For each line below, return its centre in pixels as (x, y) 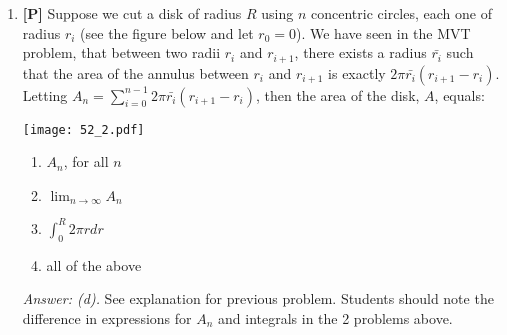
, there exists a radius (360, 52)
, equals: (459, 94)
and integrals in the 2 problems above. (335, 317)
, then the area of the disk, (337, 94)
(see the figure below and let (167, 32)
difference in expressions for (107, 317)
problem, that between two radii (121, 52)
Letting (45, 94)
